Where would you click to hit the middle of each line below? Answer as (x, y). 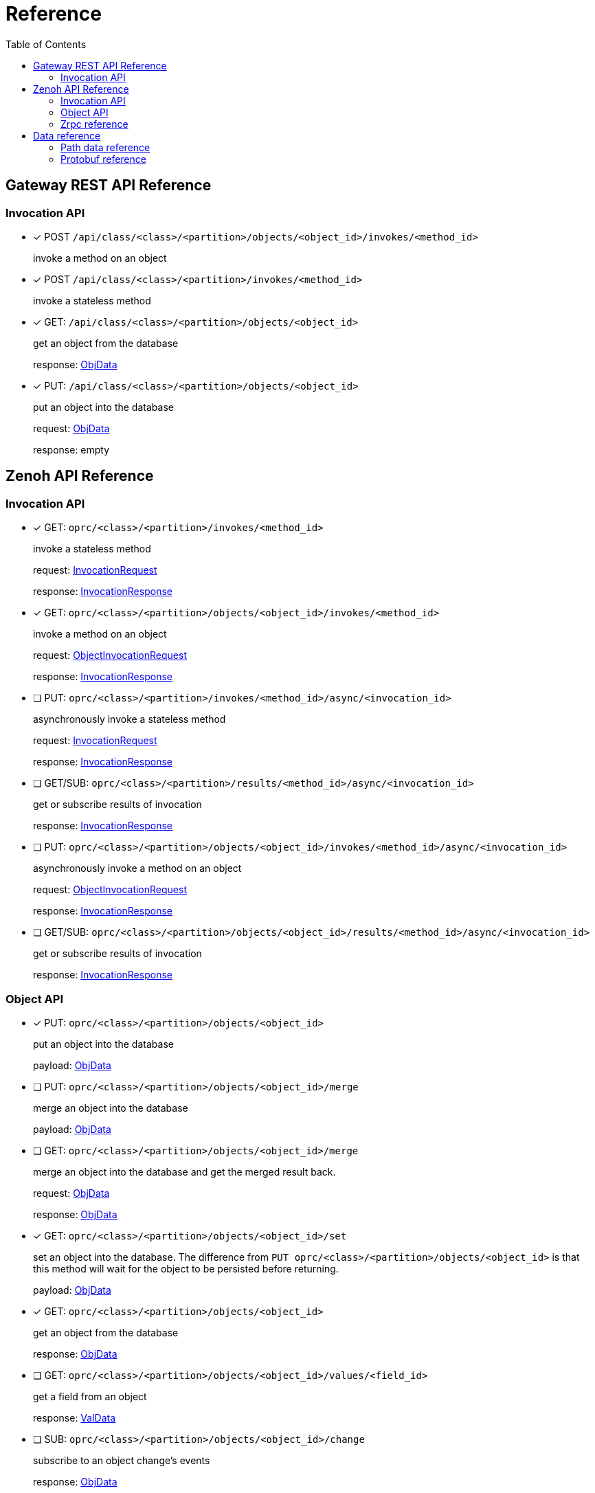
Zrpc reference (94, 124)
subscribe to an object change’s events (122, 1460)
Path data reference (105, 147)
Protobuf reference (103, 159)
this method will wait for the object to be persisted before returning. (186, 1268)
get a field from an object (90, 1396)
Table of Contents (46, 44)
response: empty (71, 449)
